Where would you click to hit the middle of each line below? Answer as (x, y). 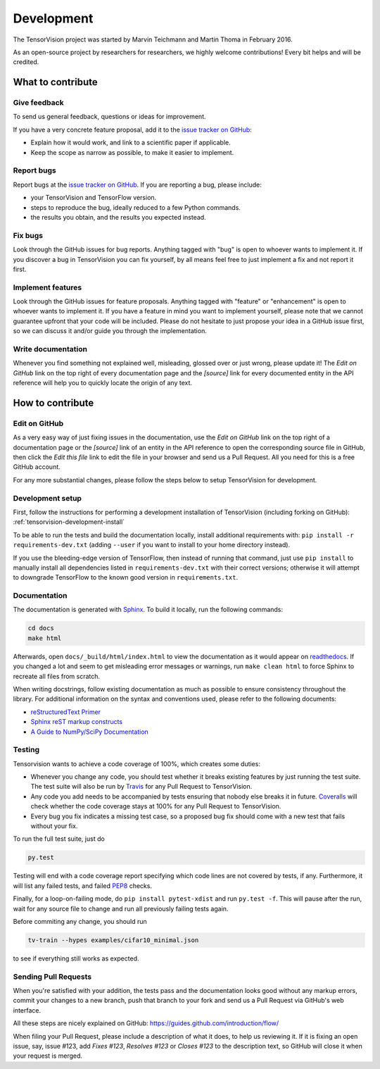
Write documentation (50, 349)
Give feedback (38, 103)
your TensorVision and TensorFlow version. (94, 198)
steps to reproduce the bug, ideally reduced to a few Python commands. (135, 207)
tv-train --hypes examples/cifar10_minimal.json (113, 940)
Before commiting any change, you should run (80, 921)
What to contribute (55, 82)
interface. (27, 1010)
